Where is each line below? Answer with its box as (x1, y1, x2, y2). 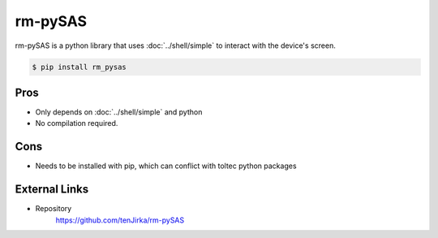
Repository (35, 204, 72, 214)
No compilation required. (35, 119, 118, 128)
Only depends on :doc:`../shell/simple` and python (35, 107, 203, 117)
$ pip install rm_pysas (32, 62, 127, 71)
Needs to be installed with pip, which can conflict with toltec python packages (35, 161, 297, 171)
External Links (15, 183, 89, 197)
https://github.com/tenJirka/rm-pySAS (55, 215, 185, 225)
